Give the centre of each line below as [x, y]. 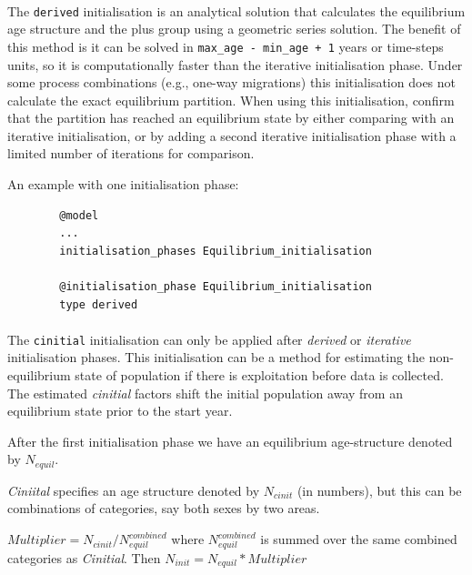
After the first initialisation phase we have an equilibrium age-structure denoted [230, 441]
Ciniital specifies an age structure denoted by [134, 490]
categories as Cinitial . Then [84, 557]
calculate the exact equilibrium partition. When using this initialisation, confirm [231, 100]
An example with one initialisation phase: [123, 184]
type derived [99, 304]
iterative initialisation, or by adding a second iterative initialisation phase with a [232, 135]
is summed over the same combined [359, 539]
